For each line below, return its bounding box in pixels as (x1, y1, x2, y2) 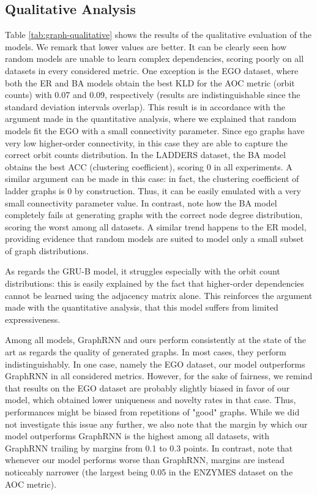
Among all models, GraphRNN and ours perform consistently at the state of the (5, 333, 307, 346)
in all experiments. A (214, 160, 293, 173)
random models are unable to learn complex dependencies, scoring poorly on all (5, 52, 304, 65)
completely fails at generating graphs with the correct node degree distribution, (5, 208, 303, 221)
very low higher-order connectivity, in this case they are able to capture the (5, 136, 288, 149)
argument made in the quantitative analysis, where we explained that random (5, 112, 297, 125)
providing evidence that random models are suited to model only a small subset (5, 232, 304, 245)
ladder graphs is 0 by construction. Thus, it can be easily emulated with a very (5, 184, 301, 197)
